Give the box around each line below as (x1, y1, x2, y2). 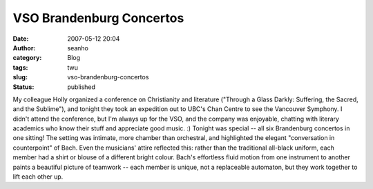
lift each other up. (12, 172, 64, 181)
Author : (12, 43, 36, 52)
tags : (12, 63, 28, 72)
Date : (12, 34, 29, 43)
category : (12, 54, 42, 62)
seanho (67, 43, 89, 52)
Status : (12, 83, 35, 91)
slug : (12, 73, 28, 81)
